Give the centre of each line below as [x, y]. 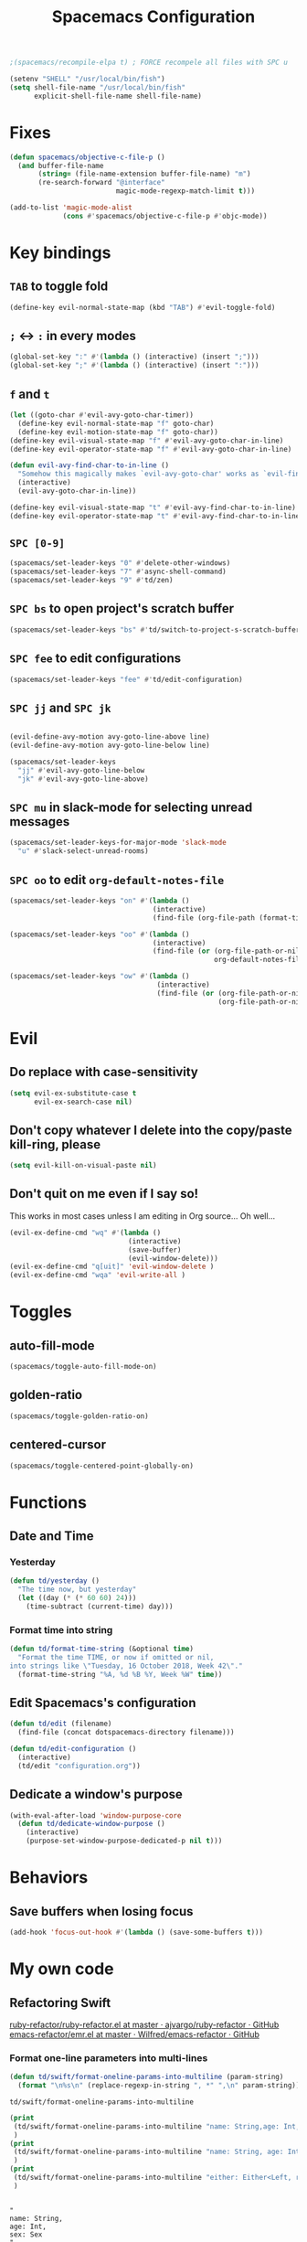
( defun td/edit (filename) [61, 1724]
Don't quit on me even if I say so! [104, 1194]
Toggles [41, 1312]
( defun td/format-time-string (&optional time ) [102, 1649]
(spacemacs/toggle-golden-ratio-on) [79, 1416]
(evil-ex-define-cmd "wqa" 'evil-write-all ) [97, 1276]
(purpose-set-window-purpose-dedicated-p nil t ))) [124, 1841]
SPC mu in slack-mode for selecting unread [131, 808]
